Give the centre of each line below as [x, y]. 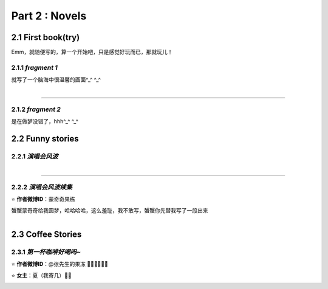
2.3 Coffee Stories [46, 235]
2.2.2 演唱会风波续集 [42, 187]
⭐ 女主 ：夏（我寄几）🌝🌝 [42, 275]
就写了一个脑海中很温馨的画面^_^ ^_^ [56, 80]
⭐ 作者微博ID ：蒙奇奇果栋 [43, 199]
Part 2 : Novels [49, 16]
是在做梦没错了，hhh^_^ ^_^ [45, 121]
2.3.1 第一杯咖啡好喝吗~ [46, 252]
